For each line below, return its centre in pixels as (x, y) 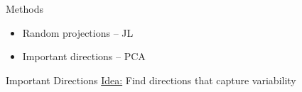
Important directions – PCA (84, 56)
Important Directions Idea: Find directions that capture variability (151, 80)
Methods (25, 8)
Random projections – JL (78, 32)
